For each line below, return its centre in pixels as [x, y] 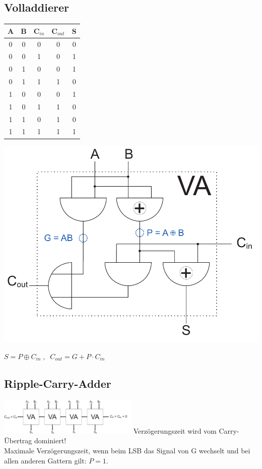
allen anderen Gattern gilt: [45, 460]
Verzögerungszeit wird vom [175, 430]
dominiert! [50, 441]
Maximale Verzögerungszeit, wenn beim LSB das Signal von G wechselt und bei [127, 451]
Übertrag [18, 441]
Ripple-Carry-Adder [58, 383]
